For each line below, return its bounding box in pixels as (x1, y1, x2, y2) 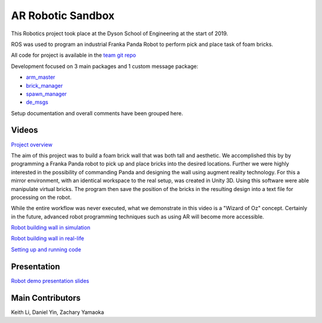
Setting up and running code (11, 245, 82, 253)
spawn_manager (26, 90, 67, 97)
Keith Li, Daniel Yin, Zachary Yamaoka (11, 308, 104, 316)
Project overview (11, 141, 53, 148)
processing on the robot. (11, 193, 72, 201)
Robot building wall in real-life (11, 235, 85, 242)
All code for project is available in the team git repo (11, 51, 137, 59)
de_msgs (26, 99, 49, 106)
